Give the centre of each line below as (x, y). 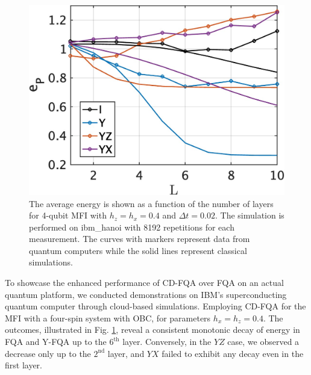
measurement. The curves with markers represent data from (140, 239)
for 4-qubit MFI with (68, 215)
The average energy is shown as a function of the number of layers (151, 203)
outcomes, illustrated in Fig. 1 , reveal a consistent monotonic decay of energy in (152, 330)
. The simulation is (250, 215)
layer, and (126, 353)
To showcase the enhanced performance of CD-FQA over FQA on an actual (144, 283)
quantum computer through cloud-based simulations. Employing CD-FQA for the (155, 306)
